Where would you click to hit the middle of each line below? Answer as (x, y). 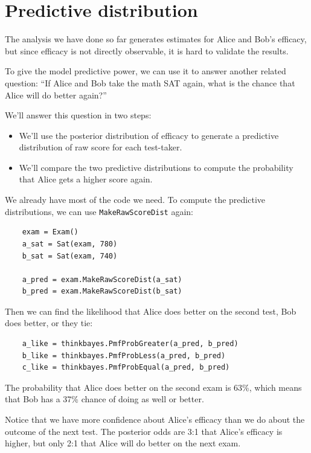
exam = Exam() (50, 232)
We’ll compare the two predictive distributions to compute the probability (156, 167)
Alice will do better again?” (56, 95)
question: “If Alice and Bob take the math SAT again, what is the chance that (150, 82)
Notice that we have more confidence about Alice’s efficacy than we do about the (155, 419)
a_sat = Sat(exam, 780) (70, 244)
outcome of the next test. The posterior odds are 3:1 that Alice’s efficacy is (144, 431)
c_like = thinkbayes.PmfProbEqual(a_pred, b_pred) (126, 368)
